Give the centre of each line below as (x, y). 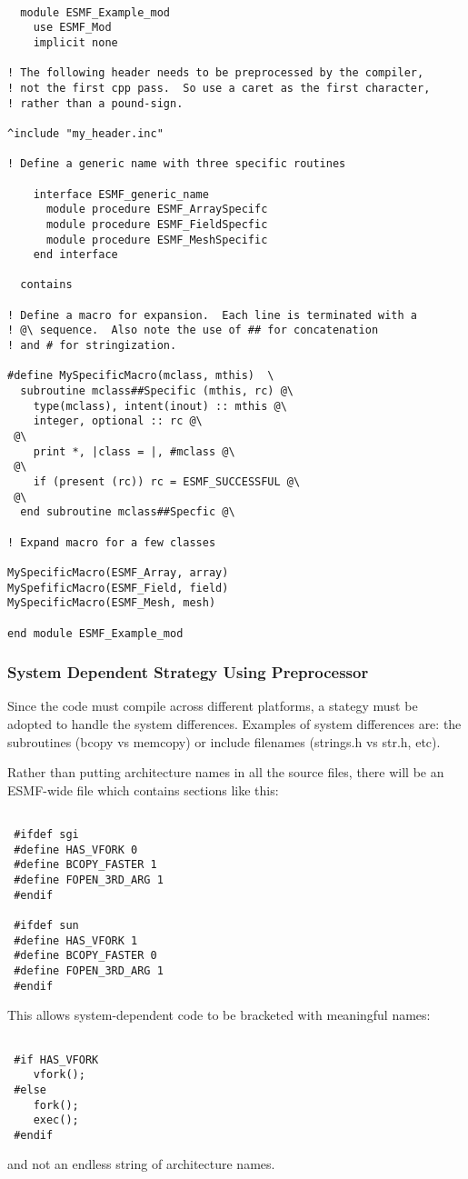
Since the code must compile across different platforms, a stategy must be (213, 706)
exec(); (56, 1120)
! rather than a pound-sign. (95, 103)
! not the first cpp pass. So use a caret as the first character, (219, 88)
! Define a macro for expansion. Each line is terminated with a (213, 315)
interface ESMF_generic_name (121, 194)
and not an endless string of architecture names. (141, 1164)
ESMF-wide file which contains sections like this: (143, 789)
